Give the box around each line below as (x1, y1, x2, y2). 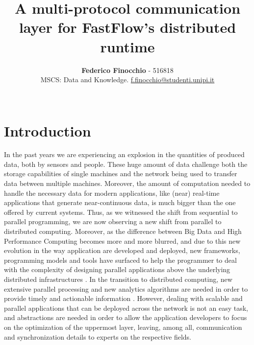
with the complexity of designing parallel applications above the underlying (4, 264, 230, 275)
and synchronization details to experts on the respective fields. (4, 331, 192, 342)
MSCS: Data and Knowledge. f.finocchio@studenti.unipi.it (40, 74, 215, 85)
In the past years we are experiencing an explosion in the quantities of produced (4, 149, 245, 160)
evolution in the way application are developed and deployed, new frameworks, (4, 245, 240, 255)
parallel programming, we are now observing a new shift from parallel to (4, 216, 222, 227)
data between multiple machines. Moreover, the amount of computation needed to (4, 178, 251, 188)
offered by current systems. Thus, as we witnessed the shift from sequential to (4, 207, 238, 217)
